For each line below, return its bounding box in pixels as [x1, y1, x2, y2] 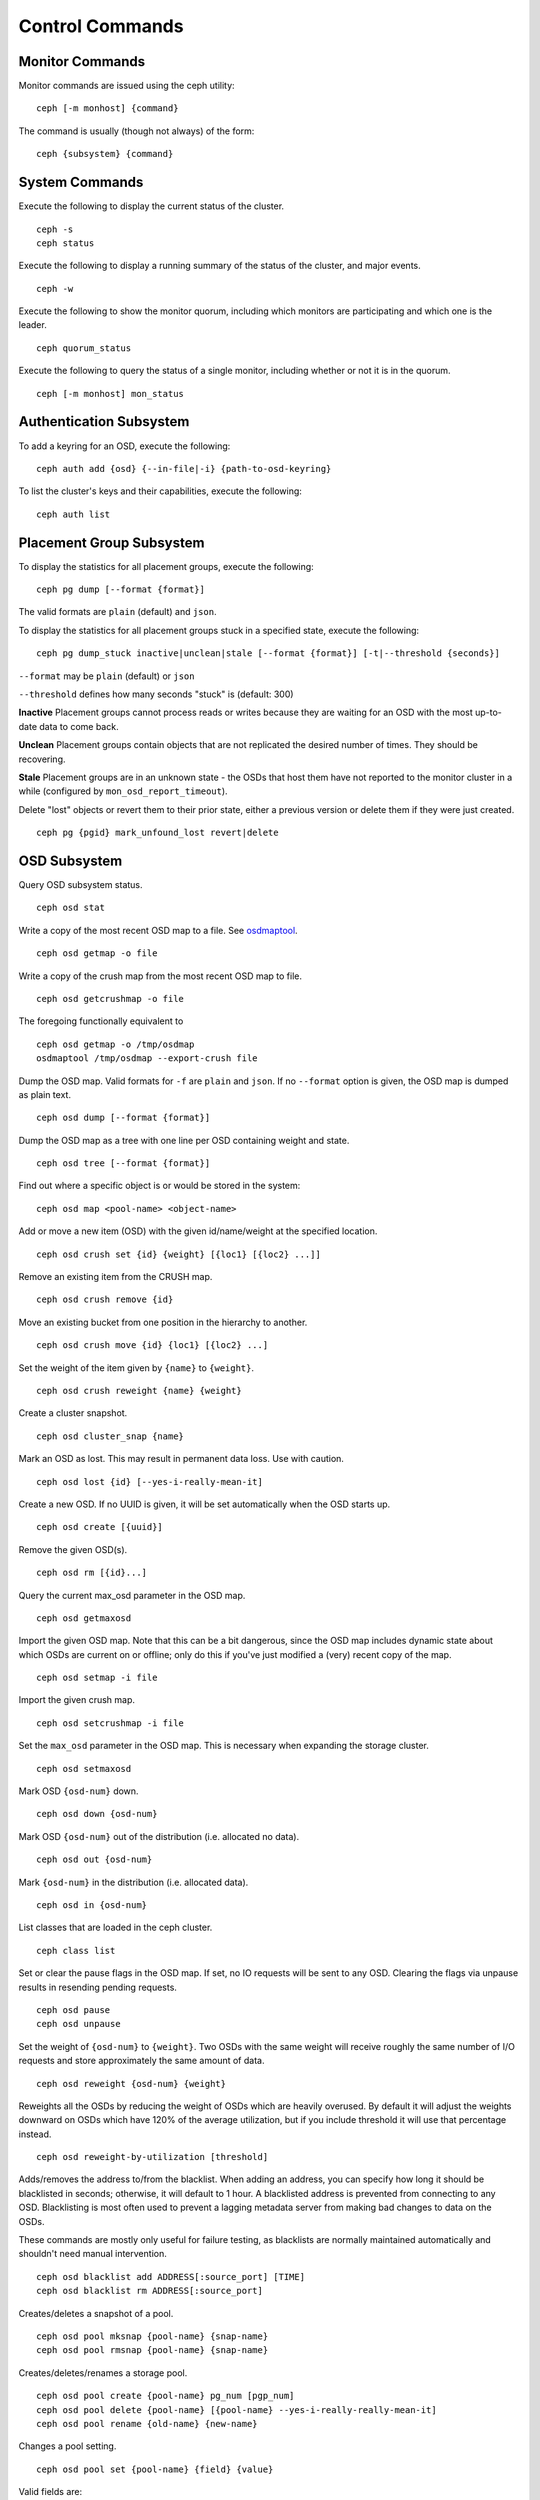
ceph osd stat [36, 902, 105, 914]
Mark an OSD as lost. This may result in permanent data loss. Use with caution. [18, 1453, 345, 1465]
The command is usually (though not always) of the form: [18, 125, 255, 137]
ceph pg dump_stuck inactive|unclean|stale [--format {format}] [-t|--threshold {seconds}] [36, 648, 500, 659]
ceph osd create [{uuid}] [36, 1521, 164, 1533]
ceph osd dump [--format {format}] [36, 1112, 211, 1124]
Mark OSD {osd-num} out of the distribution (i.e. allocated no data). [18, 1830, 300, 1842]
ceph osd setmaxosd [36, 1763, 132, 1774]
